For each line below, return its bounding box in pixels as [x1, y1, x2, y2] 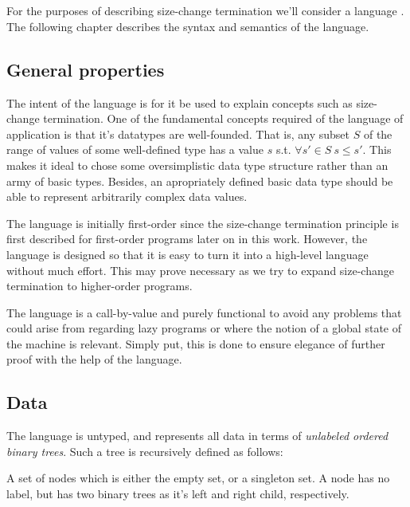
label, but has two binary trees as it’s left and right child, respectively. [6, 485, 349, 502]
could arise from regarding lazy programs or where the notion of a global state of [6, 320, 401, 336]
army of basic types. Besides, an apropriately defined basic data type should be [6, 172, 393, 189]
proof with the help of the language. [6, 351, 182, 367]
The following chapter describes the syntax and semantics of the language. [6, 18, 369, 34]
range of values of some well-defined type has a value [6, 141, 264, 158]
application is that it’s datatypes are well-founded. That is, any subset [6, 125, 350, 142]
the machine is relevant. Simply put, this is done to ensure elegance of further [6, 335, 385, 352]
